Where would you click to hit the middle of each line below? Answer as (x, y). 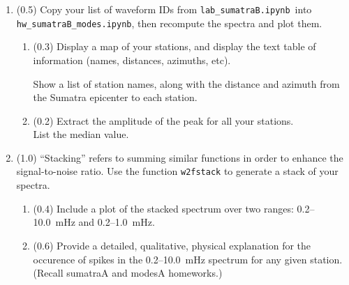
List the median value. (81, 134)
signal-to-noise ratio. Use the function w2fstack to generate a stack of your (177, 171)
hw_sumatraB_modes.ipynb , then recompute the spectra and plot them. (169, 23)
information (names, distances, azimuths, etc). (132, 60)
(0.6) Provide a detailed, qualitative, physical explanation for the (172, 245)
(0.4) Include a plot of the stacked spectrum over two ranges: (163, 208)
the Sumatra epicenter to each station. (115, 97)
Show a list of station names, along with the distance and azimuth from (186, 83)
